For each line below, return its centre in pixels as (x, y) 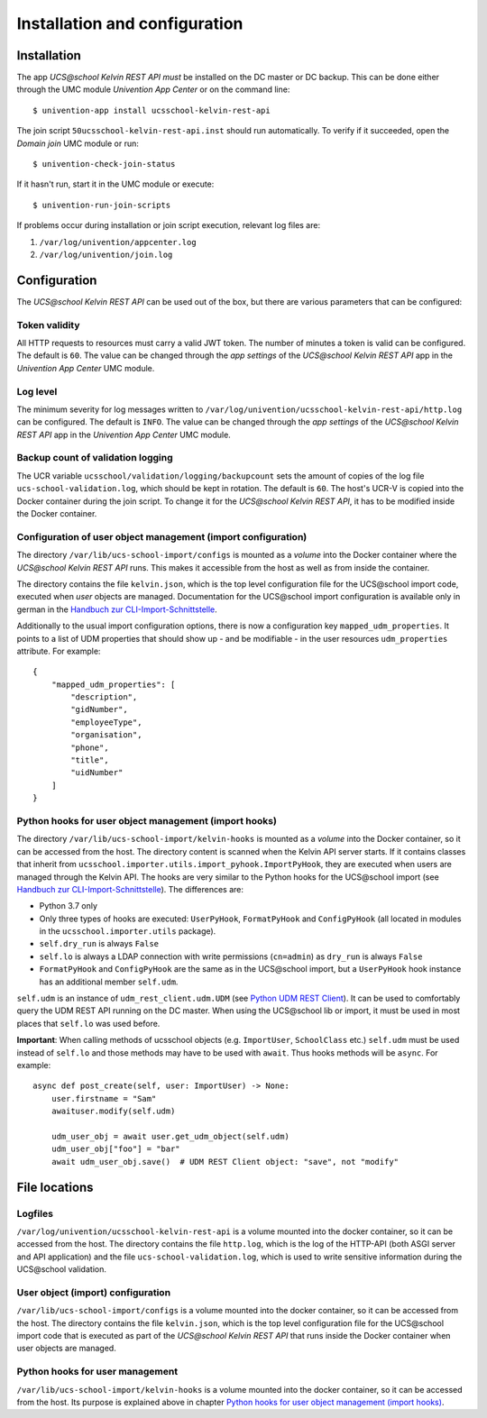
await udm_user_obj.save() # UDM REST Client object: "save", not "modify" (225, 1162)
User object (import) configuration (94, 1292)
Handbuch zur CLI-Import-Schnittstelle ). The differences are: (130, 889)
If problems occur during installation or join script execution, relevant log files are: (168, 225)
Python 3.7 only (69, 906)
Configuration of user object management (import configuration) (162, 536)
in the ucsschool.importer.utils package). (128, 931)
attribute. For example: (59, 651)
